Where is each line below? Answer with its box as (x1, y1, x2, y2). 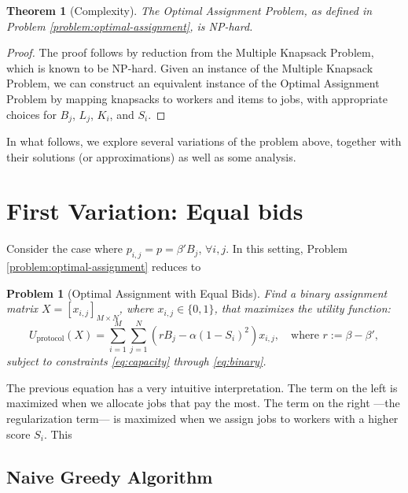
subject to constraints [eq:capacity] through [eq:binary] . (6, 353, 266, 369)
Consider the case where (6, 240, 123, 257)
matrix (6, 300, 38, 317)
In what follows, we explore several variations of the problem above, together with (6, 133, 402, 150)
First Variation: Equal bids (6, 195, 303, 227)
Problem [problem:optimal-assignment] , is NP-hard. (6, 17, 253, 34)
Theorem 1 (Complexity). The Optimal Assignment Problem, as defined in (6, 2, 373, 18)
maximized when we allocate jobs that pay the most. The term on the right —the (6, 395, 400, 411)
